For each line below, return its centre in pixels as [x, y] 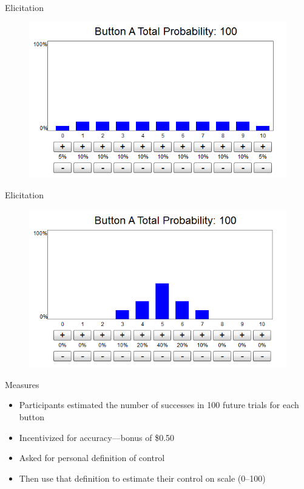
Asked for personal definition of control [92, 458]
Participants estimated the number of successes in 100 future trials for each [159, 405]
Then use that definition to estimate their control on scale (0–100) [142, 478]
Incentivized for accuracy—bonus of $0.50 [97, 437]
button [32, 417]
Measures [22, 384]
